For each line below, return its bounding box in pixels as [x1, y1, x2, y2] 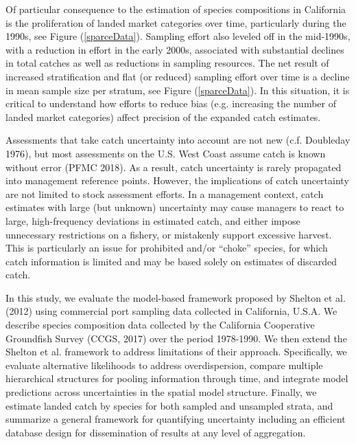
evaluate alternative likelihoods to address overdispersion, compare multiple [5, 357, 323, 372]
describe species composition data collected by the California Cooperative [5, 318, 315, 332]
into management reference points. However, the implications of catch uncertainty [5, 173, 349, 188]
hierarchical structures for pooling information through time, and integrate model [5, 371, 348, 386]
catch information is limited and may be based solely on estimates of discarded [5, 254, 337, 268]
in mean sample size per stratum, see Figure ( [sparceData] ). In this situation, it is [5, 82, 350, 97]
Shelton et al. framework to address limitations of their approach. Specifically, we [5, 344, 347, 359]
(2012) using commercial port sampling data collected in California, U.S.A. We [5, 304, 337, 318]
